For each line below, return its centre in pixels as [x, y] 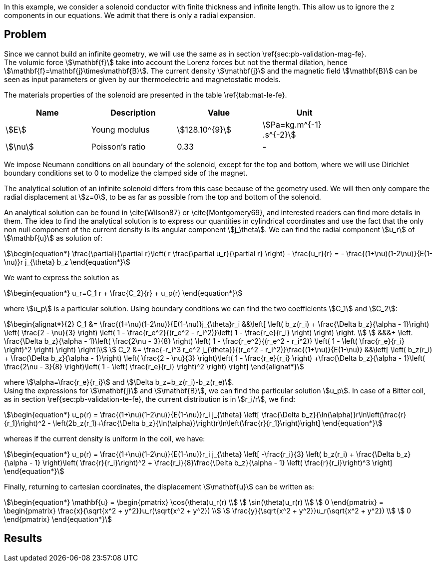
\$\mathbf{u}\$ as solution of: [53, 238]
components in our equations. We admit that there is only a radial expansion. [130, 15]
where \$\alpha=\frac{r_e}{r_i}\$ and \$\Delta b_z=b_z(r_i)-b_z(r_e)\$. [119, 382]
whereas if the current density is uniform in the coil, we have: [105, 438]
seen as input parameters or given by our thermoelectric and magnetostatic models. [142, 79]
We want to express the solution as [62, 277]
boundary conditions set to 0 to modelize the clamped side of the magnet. [126, 173]
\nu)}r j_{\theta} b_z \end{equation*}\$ [67, 262]
